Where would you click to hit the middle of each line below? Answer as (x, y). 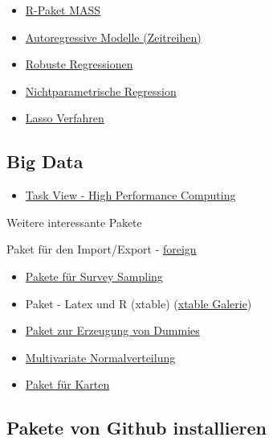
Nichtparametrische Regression (101, 91)
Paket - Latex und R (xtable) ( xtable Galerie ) (139, 303)
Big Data (45, 161)
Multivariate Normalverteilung (100, 357)
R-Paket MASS (63, 10)
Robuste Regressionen (79, 64)
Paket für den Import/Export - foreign (102, 249)
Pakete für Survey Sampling (94, 276)
